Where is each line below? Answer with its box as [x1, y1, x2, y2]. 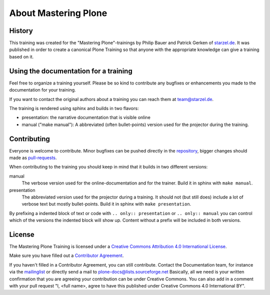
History [9, 26, 33, 35]
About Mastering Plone [9, 7, 107, 18]
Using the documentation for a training [9, 66, 132, 75]
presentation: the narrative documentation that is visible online [21, 114, 151, 120]
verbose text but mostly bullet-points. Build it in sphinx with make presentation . [21, 201, 191, 207]
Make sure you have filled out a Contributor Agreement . [9, 252, 124, 258]
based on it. [9, 53, 34, 59]
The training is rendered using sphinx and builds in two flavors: [9, 105, 139, 111]
